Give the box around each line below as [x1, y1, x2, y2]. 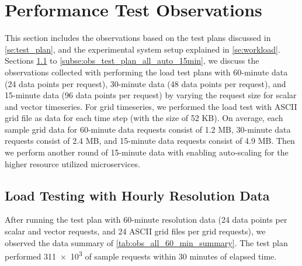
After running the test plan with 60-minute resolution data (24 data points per [5, 213, 287, 226]
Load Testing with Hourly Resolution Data [5, 186, 270, 204]
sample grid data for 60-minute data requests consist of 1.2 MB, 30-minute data [5, 123, 291, 135]
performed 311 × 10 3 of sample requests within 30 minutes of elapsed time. [5, 248, 277, 262]
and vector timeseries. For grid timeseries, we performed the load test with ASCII [5, 100, 297, 112]
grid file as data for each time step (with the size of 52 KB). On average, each [5, 112, 283, 124]
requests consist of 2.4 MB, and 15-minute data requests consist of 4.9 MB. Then [5, 134, 295, 147]
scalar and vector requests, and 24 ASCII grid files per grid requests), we [5, 225, 266, 237]
